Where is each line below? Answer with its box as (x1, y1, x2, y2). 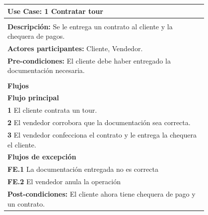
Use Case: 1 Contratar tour (7, 5, 103, 16)
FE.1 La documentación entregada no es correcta (7, 164, 158, 174)
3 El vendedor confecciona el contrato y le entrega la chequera (7, 129, 197, 140)
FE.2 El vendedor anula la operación (7, 176, 121, 187)
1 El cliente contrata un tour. (7, 105, 97, 115)
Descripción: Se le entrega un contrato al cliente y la (7, 21, 173, 31)
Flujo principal (7, 92, 59, 103)
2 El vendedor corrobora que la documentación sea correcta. (7, 117, 191, 128)
